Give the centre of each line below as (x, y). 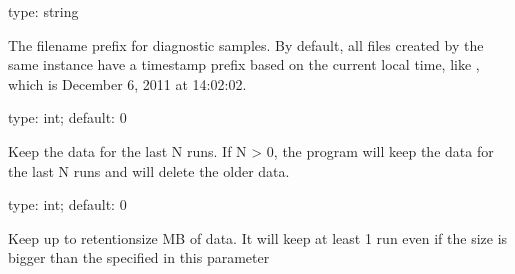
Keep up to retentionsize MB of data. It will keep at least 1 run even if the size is (258, 237)
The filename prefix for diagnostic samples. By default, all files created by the (246, 44)
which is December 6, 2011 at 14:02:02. (127, 83)
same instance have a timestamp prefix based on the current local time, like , (244, 64)
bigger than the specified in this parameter (139, 257)
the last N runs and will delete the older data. (149, 170)
